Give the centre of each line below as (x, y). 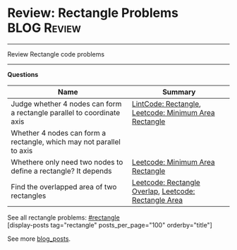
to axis (22, 150)
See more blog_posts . (39, 239)
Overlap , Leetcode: (163, 191)
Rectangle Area (157, 200)
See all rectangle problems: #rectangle (63, 218)
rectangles (29, 196)
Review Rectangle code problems (56, 54)
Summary (179, 92)
